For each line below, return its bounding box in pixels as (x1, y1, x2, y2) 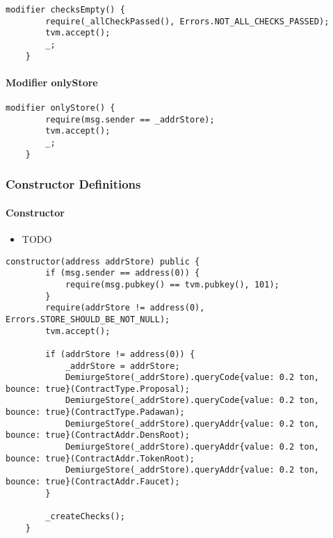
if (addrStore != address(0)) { (45, 349, 195, 359)
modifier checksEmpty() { (6, 5, 125, 15)
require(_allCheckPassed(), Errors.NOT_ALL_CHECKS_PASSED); (45, 16, 330, 26)
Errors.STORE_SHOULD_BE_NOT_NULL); (6, 314, 170, 324)
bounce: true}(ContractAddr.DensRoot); (6, 430, 190, 441)
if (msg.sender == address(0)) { (45, 268, 200, 278)
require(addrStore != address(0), (45, 303, 205, 313)
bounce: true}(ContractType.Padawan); (6, 407, 185, 418)
